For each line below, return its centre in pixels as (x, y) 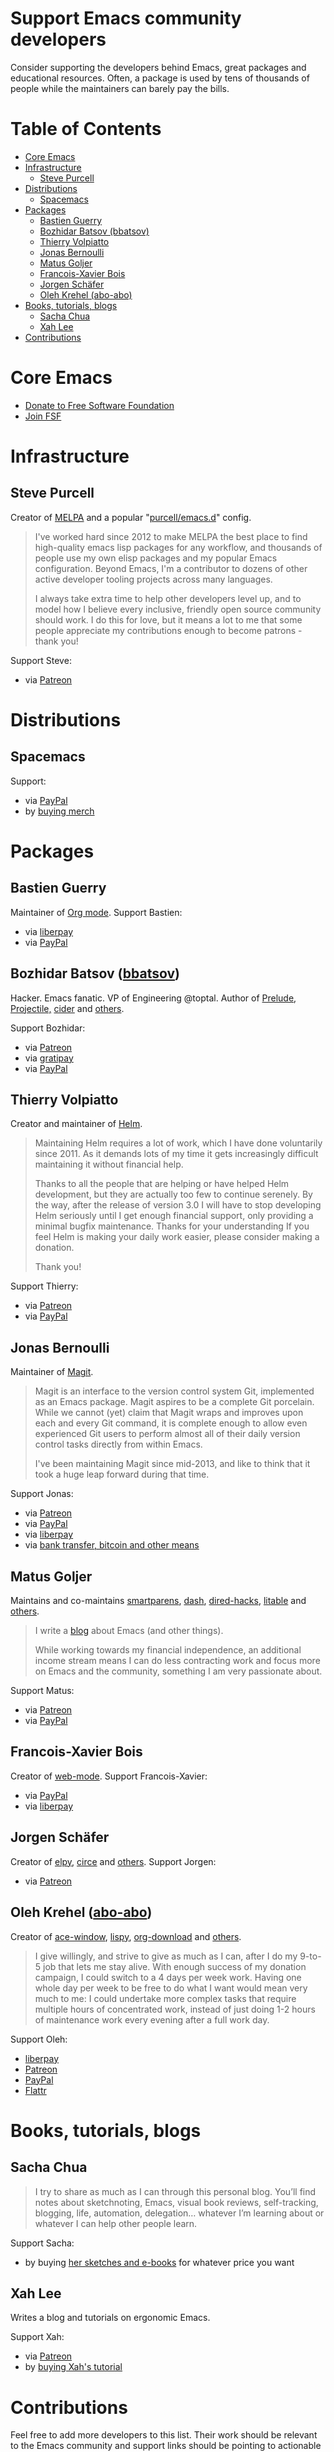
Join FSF (43, 416)
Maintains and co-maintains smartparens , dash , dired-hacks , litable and (158, 1601)
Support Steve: (41, 660)
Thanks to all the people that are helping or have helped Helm (162, 1184)
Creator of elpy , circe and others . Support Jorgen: (113, 1861)
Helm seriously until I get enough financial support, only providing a (174, 1216)
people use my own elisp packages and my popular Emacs (156, 558)
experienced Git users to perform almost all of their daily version (167, 1434)
